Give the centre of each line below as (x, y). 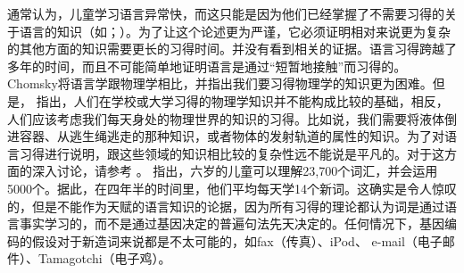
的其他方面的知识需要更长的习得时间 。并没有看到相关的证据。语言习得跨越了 (232, 49)
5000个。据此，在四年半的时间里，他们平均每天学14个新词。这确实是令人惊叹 (232, 188)
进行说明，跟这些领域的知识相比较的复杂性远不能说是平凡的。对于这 (244, 153)
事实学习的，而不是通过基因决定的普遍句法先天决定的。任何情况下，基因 (232, 223)
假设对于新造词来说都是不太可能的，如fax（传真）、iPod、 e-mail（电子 (237, 240)
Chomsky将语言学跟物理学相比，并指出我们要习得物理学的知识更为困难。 (220, 83)
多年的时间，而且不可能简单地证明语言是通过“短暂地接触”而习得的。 (207, 66)
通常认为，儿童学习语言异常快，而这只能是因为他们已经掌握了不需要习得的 (226, 13)
